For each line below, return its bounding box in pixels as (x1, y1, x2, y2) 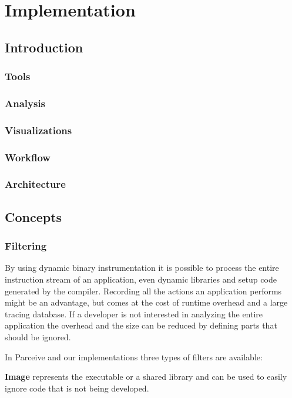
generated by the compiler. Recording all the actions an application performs (5, 284, 282, 297)
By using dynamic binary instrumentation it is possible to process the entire (5, 261, 279, 274)
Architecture (5, 177, 66, 191)
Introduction (5, 38, 83, 56)
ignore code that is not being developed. (5, 382, 149, 394)
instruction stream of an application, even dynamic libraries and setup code (5, 273, 277, 285)
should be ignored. (5, 330, 71, 343)
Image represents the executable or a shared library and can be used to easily (5, 370, 287, 383)
